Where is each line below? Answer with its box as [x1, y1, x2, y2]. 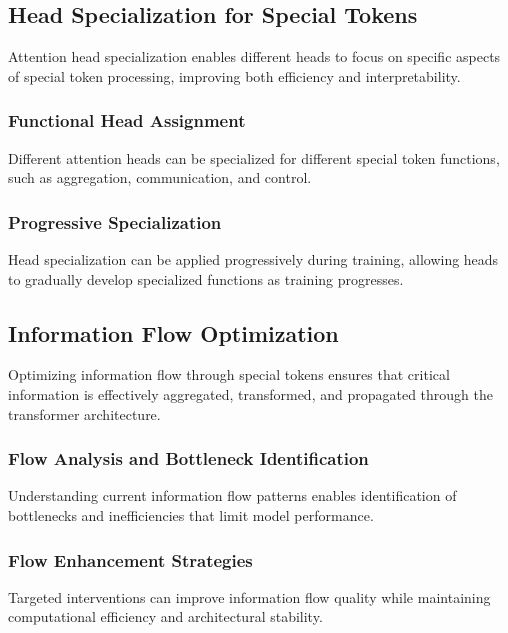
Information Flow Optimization [8, 317, 339, 348]
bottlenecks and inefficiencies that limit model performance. [8, 505, 374, 525]
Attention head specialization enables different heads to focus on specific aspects [8, 46, 501, 67]
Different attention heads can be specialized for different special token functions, [8, 147, 500, 168]
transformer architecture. [8, 403, 161, 424]
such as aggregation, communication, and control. [8, 167, 312, 188]
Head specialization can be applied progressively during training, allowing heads [8, 249, 499, 270]
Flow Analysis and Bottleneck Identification [8, 446, 369, 471]
